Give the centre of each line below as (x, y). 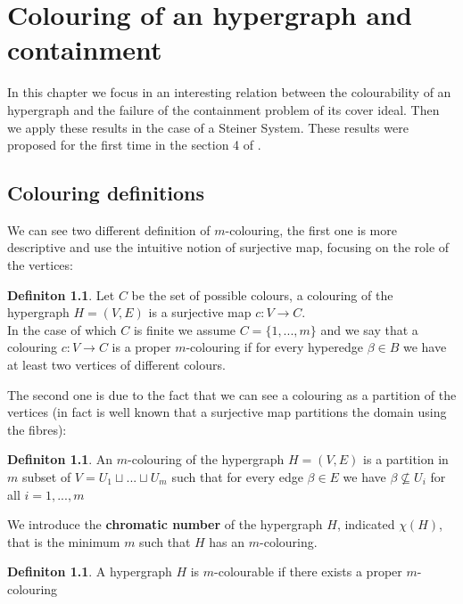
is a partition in (406, 459)
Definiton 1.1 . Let (61, 294)
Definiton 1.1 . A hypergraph (90, 571)
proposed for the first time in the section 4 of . (134, 145)
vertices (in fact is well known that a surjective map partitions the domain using (227, 412)
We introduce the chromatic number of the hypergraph (165, 524)
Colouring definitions (106, 193)
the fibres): (37, 429)
